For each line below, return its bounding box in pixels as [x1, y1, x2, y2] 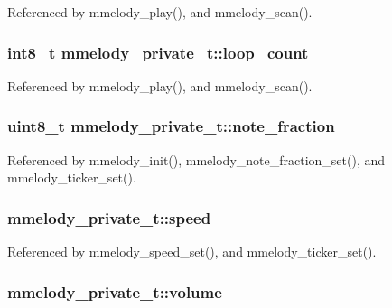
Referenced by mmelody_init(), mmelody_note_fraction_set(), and [7, 150, 386, 169]
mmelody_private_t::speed [7, 206, 211, 229]
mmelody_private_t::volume [7, 280, 222, 303]
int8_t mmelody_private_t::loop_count [7, 41, 309, 63]
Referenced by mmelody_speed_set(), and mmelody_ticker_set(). [7, 242, 377, 261]
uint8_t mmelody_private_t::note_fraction [7, 115, 335, 137]
